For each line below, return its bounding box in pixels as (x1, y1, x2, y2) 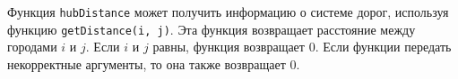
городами (7, 37, 57, 56)
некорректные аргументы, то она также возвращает (7, 54, 286, 73)
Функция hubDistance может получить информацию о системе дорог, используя (7, 3, 449, 20)
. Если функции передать (315, 37, 452, 56)
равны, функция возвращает (152, 37, 305, 56)
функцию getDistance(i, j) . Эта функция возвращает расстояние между (7, 20, 416, 38)
